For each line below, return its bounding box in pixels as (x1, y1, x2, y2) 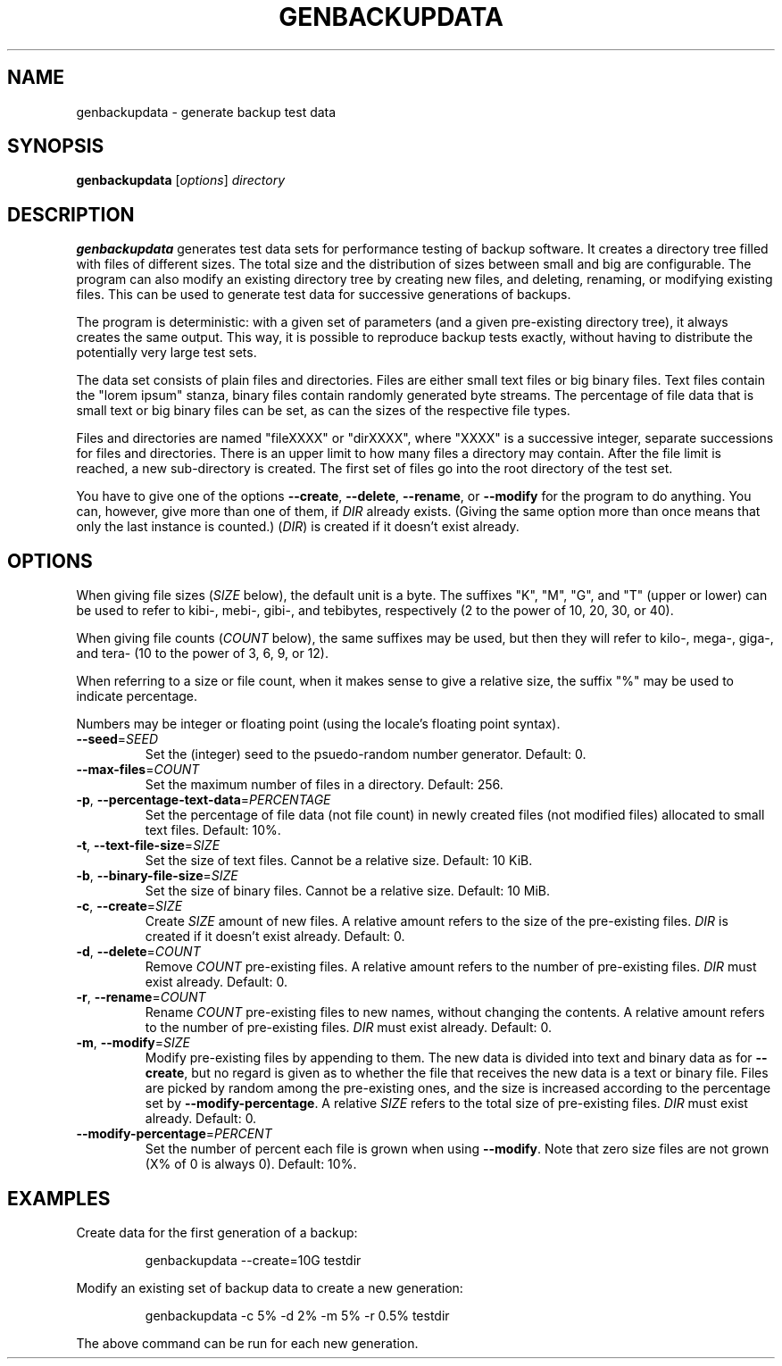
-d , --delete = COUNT (76, 944, 201, 960)
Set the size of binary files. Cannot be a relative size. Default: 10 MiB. (145, 883, 550, 899)
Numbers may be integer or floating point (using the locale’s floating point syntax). (76, 716, 561, 732)
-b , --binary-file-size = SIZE (76, 868, 238, 884)
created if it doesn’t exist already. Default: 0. (145, 929, 405, 945)
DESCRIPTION (7, 203, 135, 226)
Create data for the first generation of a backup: (76, 1224, 358, 1240)
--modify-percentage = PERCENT (76, 1126, 272, 1142)
